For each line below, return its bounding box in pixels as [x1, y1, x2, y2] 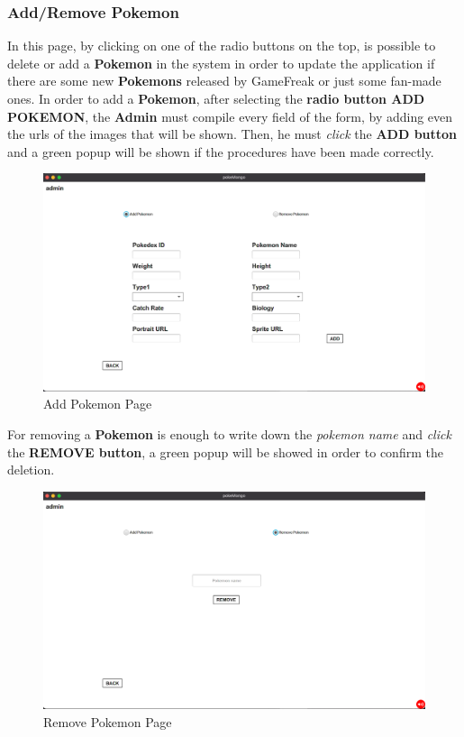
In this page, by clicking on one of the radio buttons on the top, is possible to [7, 36, 436, 55]
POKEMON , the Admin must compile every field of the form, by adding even [7, 106, 453, 125]
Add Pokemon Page [43, 394, 152, 413]
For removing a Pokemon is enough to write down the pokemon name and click [7, 424, 451, 443]
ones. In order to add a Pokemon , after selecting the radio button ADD [7, 89, 425, 107]
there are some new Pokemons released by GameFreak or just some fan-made [7, 71, 441, 90]
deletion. [7, 460, 55, 479]
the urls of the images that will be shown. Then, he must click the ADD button [7, 124, 458, 143]
